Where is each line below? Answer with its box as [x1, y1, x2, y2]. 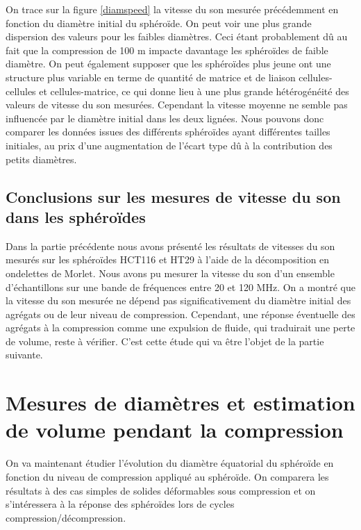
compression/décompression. [6, 510, 126, 524]
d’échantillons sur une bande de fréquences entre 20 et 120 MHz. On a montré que [6, 279, 355, 294]
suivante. [6, 347, 43, 362]
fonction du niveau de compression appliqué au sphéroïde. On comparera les [6, 469, 329, 483]
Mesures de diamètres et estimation [6, 388, 355, 417]
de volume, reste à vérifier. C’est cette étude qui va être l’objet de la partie [6, 333, 324, 348]
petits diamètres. [6, 151, 77, 166]
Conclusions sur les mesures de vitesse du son [6, 185, 341, 207]
